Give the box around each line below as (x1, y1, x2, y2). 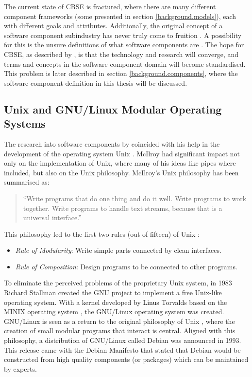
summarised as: (4, 177, 50, 187)
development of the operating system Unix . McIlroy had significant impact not (4, 148, 240, 158)
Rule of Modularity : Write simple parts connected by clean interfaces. (15, 245, 221, 255)
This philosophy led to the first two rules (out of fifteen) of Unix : (4, 228, 200, 239)
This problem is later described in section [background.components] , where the (4, 68, 238, 78)
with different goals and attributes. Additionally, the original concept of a (4, 20, 223, 31)
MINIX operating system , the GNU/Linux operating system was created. (4, 306, 224, 317)
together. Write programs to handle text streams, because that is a (23, 203, 222, 213)
